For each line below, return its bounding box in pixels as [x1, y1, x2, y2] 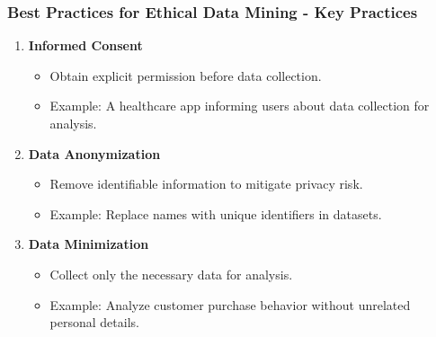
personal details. [49, 313, 139, 332]
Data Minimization [28, 235, 149, 253]
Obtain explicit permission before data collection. [49, 66, 322, 84]
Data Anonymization [28, 144, 161, 163]
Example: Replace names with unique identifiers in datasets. [49, 204, 382, 223]
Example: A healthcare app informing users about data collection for [49, 96, 430, 115]
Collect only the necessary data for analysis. [49, 264, 293, 283]
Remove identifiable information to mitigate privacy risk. [49, 174, 363, 193]
